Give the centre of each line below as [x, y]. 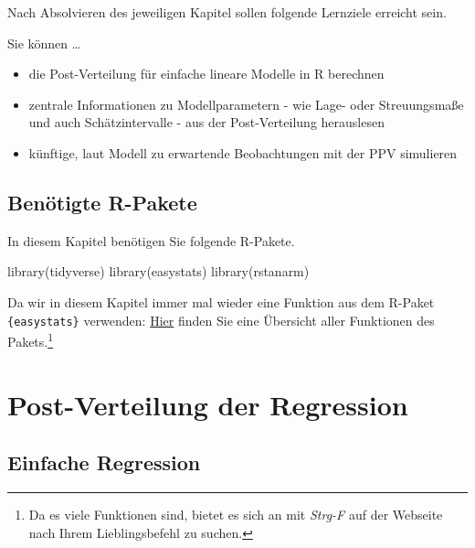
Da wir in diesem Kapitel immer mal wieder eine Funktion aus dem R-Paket [221, 301]
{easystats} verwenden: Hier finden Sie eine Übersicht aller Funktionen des [221, 320]
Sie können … [44, 43]
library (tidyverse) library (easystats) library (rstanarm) [158, 271]
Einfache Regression [104, 462]
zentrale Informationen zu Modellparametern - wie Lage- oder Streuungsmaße [246, 104]
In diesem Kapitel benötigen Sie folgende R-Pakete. [151, 240]
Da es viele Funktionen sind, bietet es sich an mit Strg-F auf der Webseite [236, 515]
